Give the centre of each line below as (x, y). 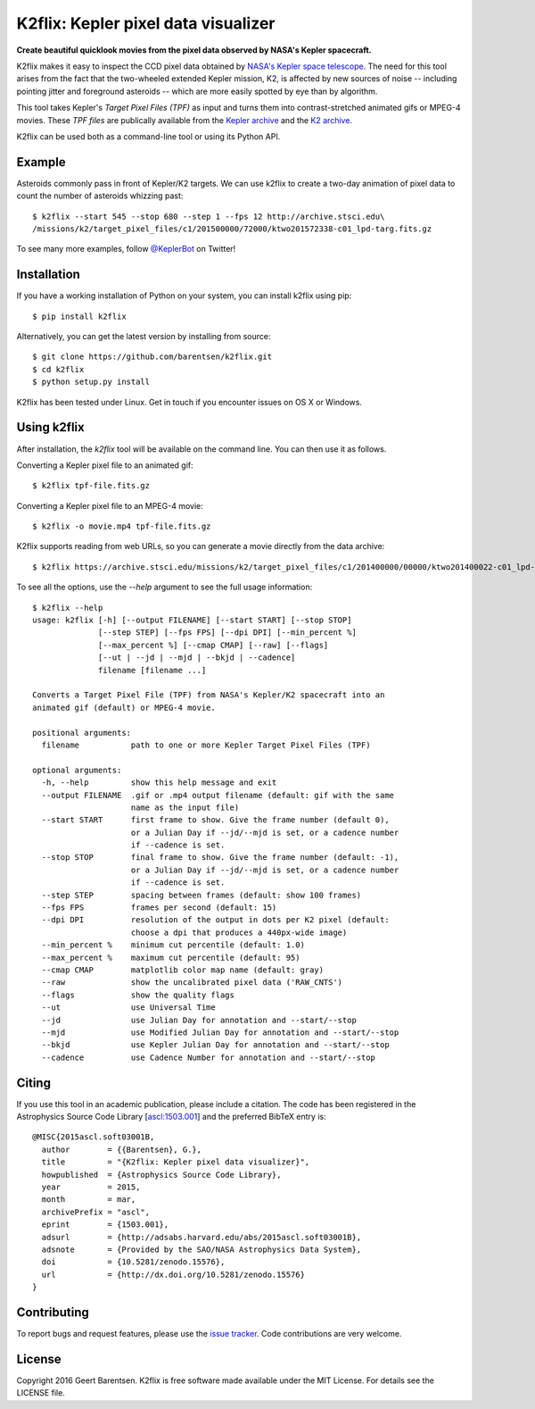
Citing (33, 1083)
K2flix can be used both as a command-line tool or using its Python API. (148, 136)
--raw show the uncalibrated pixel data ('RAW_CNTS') (192, 983)
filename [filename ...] (152, 670)
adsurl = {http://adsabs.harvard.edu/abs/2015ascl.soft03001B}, (202, 1237)
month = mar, (89, 1200)
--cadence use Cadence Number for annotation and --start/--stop (209, 1057)
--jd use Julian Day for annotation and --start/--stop (199, 1020)
